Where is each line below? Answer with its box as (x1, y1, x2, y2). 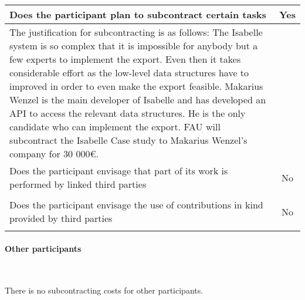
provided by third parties (9, 211, 113, 225)
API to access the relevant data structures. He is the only (9, 106, 246, 120)
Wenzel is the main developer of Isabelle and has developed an (9, 93, 266, 106)
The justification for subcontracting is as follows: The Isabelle (9, 25, 263, 39)
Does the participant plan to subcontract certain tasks (9, 8, 266, 21)
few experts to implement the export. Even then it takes (9, 52, 241, 66)
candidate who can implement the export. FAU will (9, 120, 221, 133)
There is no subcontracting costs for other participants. (5, 284, 204, 296)
